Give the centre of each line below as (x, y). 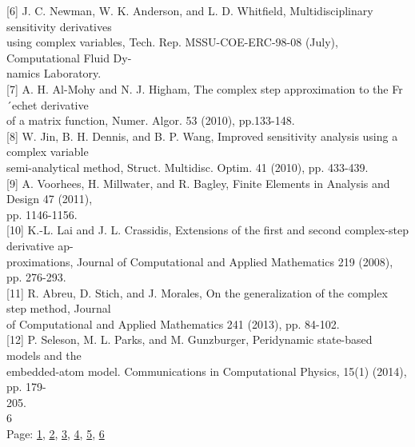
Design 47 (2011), (50, 199)
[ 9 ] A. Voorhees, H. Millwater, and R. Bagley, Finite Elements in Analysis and (198, 183)
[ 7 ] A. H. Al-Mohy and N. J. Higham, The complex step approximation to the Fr (205, 88)
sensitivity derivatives (59, 26)
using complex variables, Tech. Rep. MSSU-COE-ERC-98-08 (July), (172, 42)
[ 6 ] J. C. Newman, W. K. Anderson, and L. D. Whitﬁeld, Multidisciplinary (190, 10)
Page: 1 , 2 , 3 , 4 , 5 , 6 (56, 434)
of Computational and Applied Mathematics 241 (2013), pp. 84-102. (173, 323)
